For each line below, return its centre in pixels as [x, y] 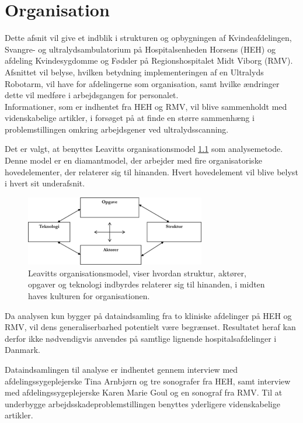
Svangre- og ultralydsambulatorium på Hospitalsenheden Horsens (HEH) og [140, 49]
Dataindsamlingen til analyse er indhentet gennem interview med [121, 369]
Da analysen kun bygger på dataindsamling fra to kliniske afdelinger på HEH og [148, 315]
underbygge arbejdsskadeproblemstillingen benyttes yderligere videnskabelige [142, 403]
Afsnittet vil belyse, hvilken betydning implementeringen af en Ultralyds [134, 72]
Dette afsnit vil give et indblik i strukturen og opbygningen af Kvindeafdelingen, [148, 38]
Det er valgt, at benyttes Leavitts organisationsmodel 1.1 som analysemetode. [144, 149]
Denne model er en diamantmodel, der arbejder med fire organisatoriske [133, 160]
